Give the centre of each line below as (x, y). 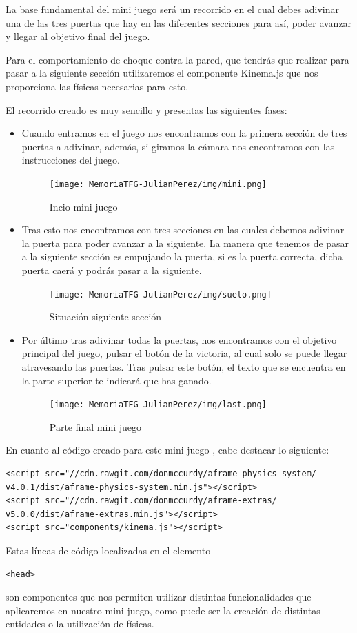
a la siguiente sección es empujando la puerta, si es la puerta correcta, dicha (182, 256)
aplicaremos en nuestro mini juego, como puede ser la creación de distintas (163, 610)
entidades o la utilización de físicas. (80, 624)
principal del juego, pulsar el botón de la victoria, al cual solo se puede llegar (184, 353)
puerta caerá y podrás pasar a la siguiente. (112, 270)
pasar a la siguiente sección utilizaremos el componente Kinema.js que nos (162, 73)
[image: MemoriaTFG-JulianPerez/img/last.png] (158, 405)
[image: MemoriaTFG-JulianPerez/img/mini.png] (158, 184)
